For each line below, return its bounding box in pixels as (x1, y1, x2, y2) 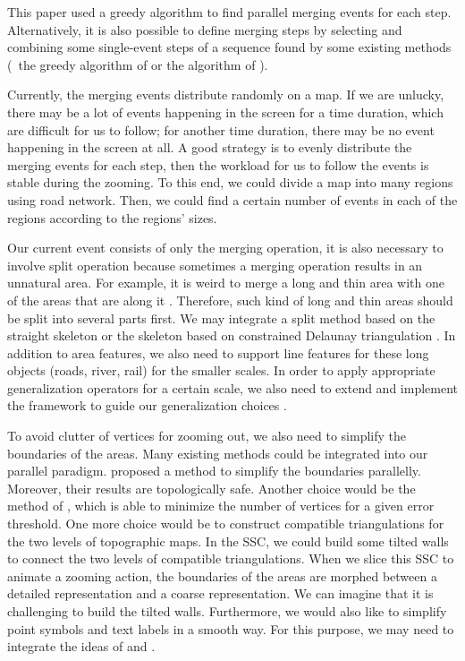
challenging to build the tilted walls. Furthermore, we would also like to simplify (7, 602, 447, 620)
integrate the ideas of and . (7, 637, 156, 656)
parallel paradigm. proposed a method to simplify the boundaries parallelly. (7, 461, 421, 480)
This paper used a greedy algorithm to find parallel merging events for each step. (7, 3, 452, 21)
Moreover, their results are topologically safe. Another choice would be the (7, 478, 416, 497)
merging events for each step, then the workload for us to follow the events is (7, 155, 429, 174)
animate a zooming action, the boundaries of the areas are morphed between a (7, 566, 437, 585)
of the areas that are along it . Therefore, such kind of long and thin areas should (7, 290, 453, 309)
